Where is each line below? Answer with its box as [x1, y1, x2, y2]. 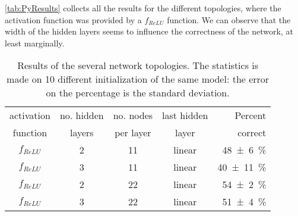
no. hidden [59, 108, 104, 123]
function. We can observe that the [167, 13, 291, 26]
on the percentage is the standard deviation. [46, 86, 230, 100]
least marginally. [5, 36, 65, 49]
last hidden [162, 108, 208, 123]
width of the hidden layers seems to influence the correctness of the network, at [5, 25, 293, 37]
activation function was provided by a [5, 13, 142, 26]
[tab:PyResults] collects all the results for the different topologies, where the [5, 2, 281, 14]
